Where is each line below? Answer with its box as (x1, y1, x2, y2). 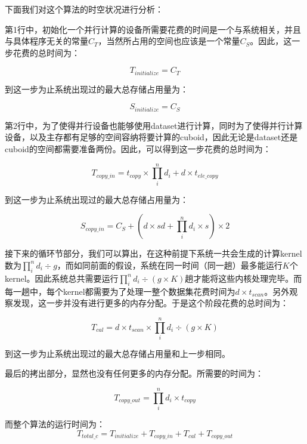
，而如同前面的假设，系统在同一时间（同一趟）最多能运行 (57, 258, 283, 271)
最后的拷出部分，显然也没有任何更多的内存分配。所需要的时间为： (5, 367, 263, 380)
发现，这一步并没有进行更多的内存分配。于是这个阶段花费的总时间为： (13, 297, 289, 309)
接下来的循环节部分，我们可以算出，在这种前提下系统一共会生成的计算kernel (5, 247, 302, 260)
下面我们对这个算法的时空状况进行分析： (5, 3, 163, 15)
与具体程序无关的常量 (5, 35, 88, 47)
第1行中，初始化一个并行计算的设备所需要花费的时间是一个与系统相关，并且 (5, 23, 301, 35)
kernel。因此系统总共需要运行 (5, 272, 119, 284)
